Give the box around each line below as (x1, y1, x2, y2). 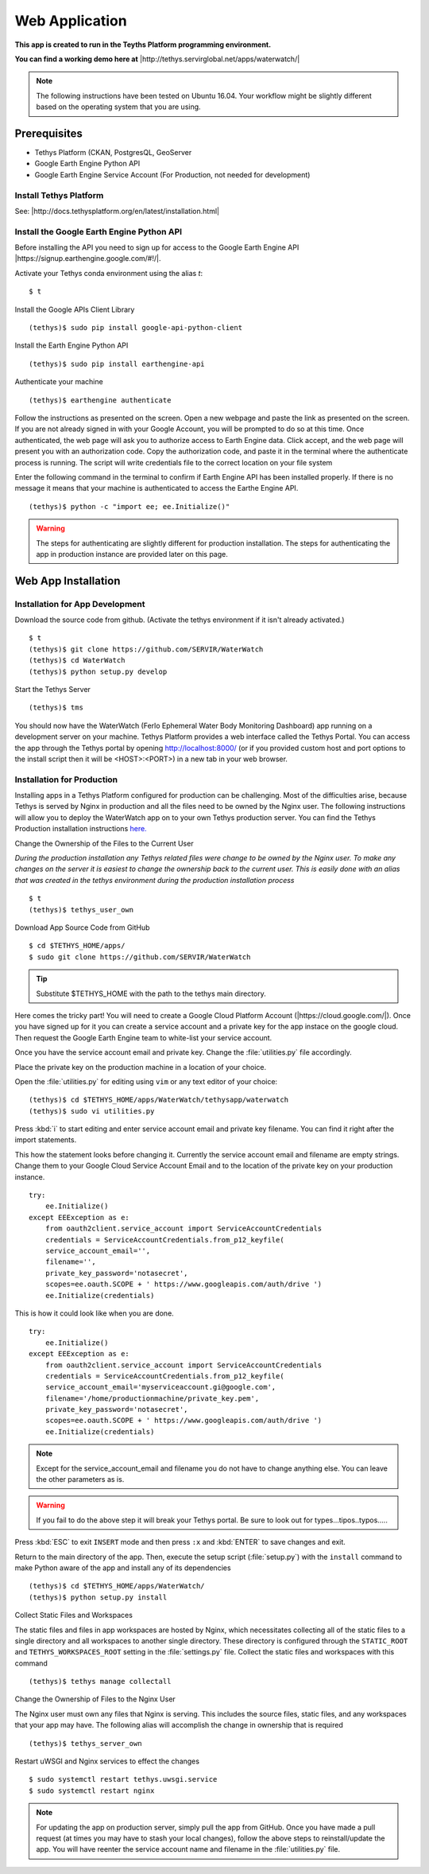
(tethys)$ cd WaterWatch (29, 656, 126, 665)
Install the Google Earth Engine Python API (14, 226, 183, 237)
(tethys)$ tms (29, 703, 83, 712)
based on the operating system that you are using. (36, 102, 202, 111)
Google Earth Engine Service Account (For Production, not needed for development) (34, 169, 311, 179)
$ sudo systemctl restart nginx (29, 1786, 155, 1795)
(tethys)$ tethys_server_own (29, 1739, 142, 1748)
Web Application (14, 12, 127, 29)
